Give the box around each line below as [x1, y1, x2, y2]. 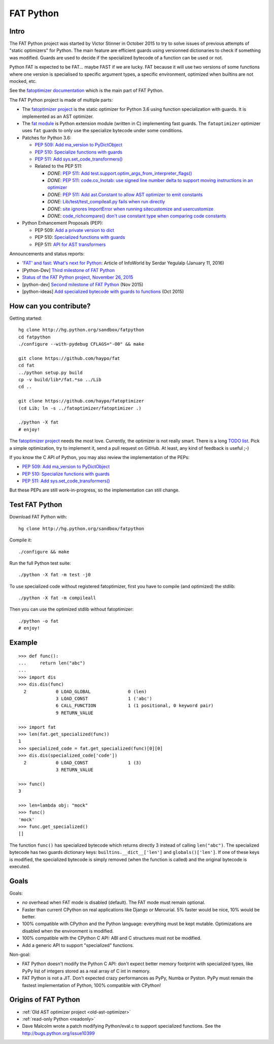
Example [9, 638, 38, 647]
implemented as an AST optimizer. [22, 113, 94, 119]
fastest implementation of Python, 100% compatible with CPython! [22, 982, 161, 988]
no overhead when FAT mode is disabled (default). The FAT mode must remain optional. [22, 900, 205, 906]
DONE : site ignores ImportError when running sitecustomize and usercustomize [47, 206, 214, 212]
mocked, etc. [9, 78, 37, 84]
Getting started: [9, 315, 43, 321]
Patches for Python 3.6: [22, 135, 72, 141]
